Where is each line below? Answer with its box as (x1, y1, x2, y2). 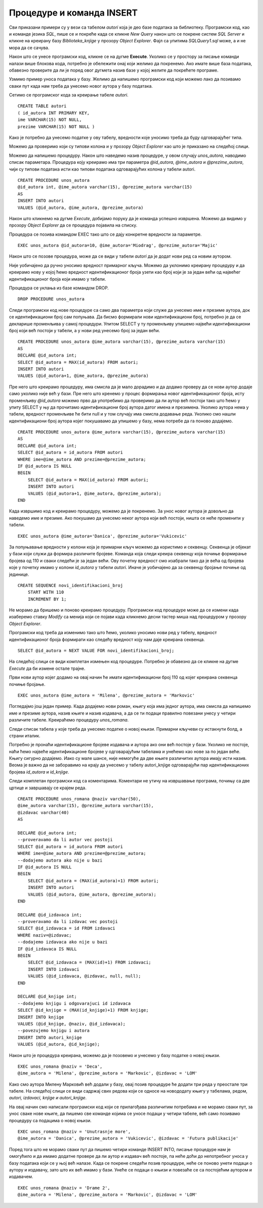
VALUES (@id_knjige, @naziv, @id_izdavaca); (18, 1021, 126, 1026)
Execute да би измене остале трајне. (9, 665, 86, 671)
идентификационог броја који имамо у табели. (9, 276, 106, 282)
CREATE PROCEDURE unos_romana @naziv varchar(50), (18, 796, 141, 802)
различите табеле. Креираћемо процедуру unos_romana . (9, 717, 129, 723)
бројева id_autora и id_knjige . (9, 769, 69, 774)
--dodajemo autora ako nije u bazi (18, 857, 103, 863)
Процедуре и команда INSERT (9, 7, 138, 18)
